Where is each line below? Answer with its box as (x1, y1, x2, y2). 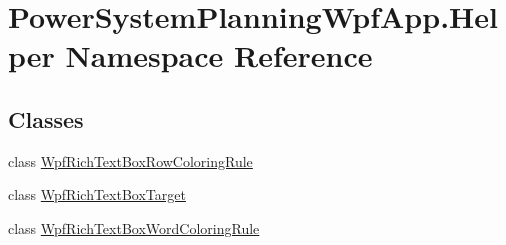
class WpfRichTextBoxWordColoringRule (8, 217, 260, 238)
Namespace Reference (65, 35, 373, 76)
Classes (8, 103, 84, 134)
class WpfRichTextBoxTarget (8, 184, 186, 205)
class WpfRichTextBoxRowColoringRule (8, 150, 253, 171)
